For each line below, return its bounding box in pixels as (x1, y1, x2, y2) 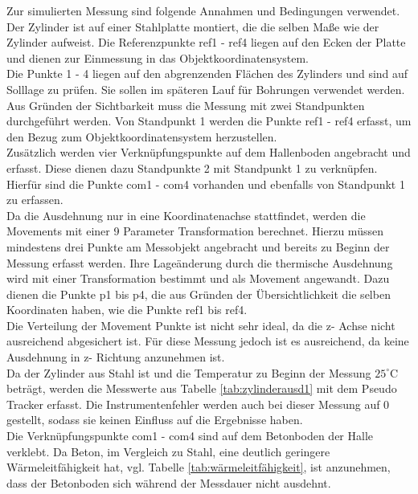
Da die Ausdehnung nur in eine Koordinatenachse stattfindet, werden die (6, 206, 366, 223)
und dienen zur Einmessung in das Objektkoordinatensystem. (6, 49, 309, 66)
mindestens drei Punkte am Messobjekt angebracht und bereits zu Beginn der (6, 238, 390, 255)
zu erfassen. (6, 191, 64, 208)
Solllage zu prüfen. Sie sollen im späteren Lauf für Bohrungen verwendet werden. (6, 80, 405, 97)
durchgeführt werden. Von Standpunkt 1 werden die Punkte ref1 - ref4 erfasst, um (6, 112, 412, 129)
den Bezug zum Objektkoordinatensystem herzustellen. (6, 128, 277, 145)
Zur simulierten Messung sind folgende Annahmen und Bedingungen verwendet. (6, 2, 400, 18)
